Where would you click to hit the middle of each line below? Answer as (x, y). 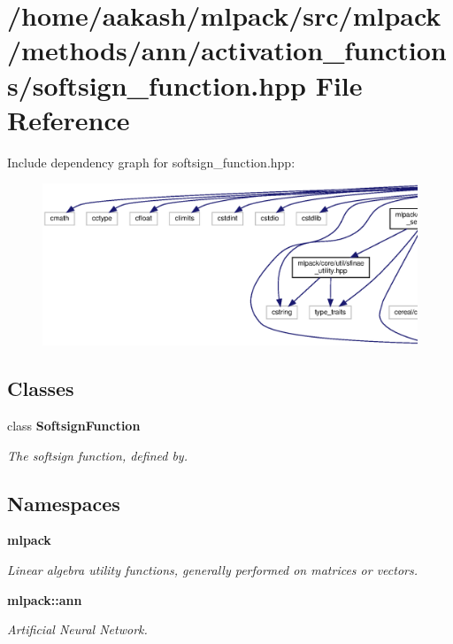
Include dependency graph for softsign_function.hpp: (151, 162)
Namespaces (64, 503)
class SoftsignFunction (74, 426)
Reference (69, 119)
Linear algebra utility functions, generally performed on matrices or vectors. (213, 570)
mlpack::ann (45, 599)
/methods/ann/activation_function (227, 50)
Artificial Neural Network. (77, 629)
